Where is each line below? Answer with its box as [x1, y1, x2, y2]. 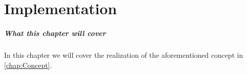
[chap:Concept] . [4, 59, 52, 70]
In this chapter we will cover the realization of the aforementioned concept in [4, 49, 243, 60]
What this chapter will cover [4, 27, 106, 38]
